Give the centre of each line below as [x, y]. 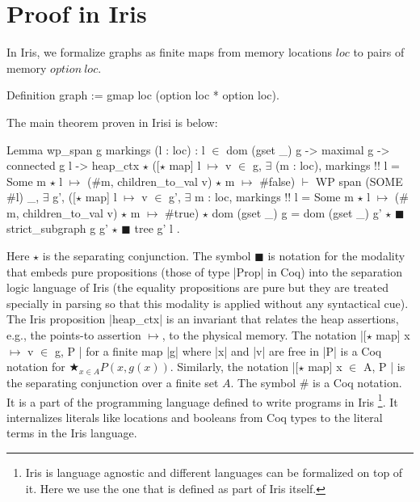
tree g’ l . [157, 228]
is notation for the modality [336, 256]
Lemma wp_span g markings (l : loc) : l [106, 149]
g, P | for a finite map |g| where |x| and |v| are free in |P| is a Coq [218, 350]
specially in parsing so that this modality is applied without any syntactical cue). [208, 303]
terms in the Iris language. [72, 433]
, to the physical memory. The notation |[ [264, 335]
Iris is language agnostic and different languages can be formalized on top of [214, 472]
